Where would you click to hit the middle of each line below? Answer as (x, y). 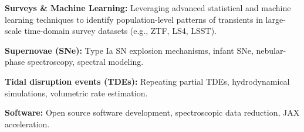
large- (276, 19)
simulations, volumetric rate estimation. (76, 93)
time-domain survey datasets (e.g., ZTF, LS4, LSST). (121, 31)
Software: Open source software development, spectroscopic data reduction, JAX (152, 112)
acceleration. (27, 124)
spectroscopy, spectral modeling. (85, 62)
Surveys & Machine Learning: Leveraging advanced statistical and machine (148, 8)
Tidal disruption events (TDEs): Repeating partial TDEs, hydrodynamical (147, 81)
